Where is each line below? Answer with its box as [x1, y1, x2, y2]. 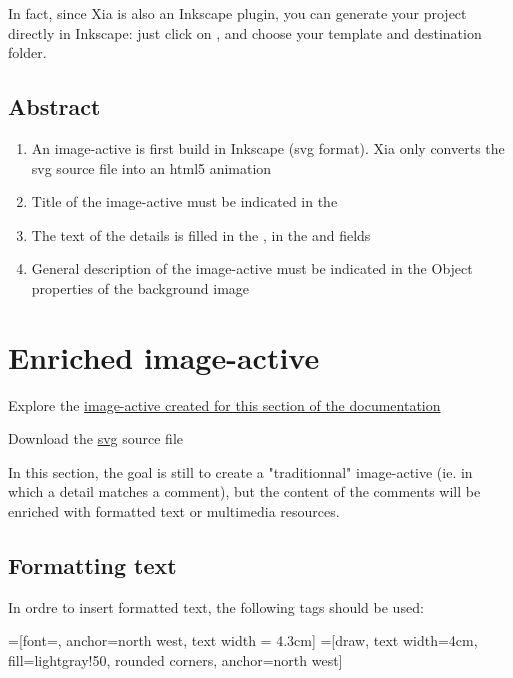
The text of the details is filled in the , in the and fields [31, 224, 371, 245]
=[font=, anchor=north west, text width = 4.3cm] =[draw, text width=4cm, [8, 630, 478, 651]
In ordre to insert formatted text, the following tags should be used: [8, 596, 424, 617]
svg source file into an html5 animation [31, 157, 272, 178]
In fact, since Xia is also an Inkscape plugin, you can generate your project [8, 3, 467, 23]
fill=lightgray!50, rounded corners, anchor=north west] [8, 650, 343, 671]
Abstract [8, 91, 101, 122]
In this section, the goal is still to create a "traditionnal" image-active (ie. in [8, 461, 473, 482]
